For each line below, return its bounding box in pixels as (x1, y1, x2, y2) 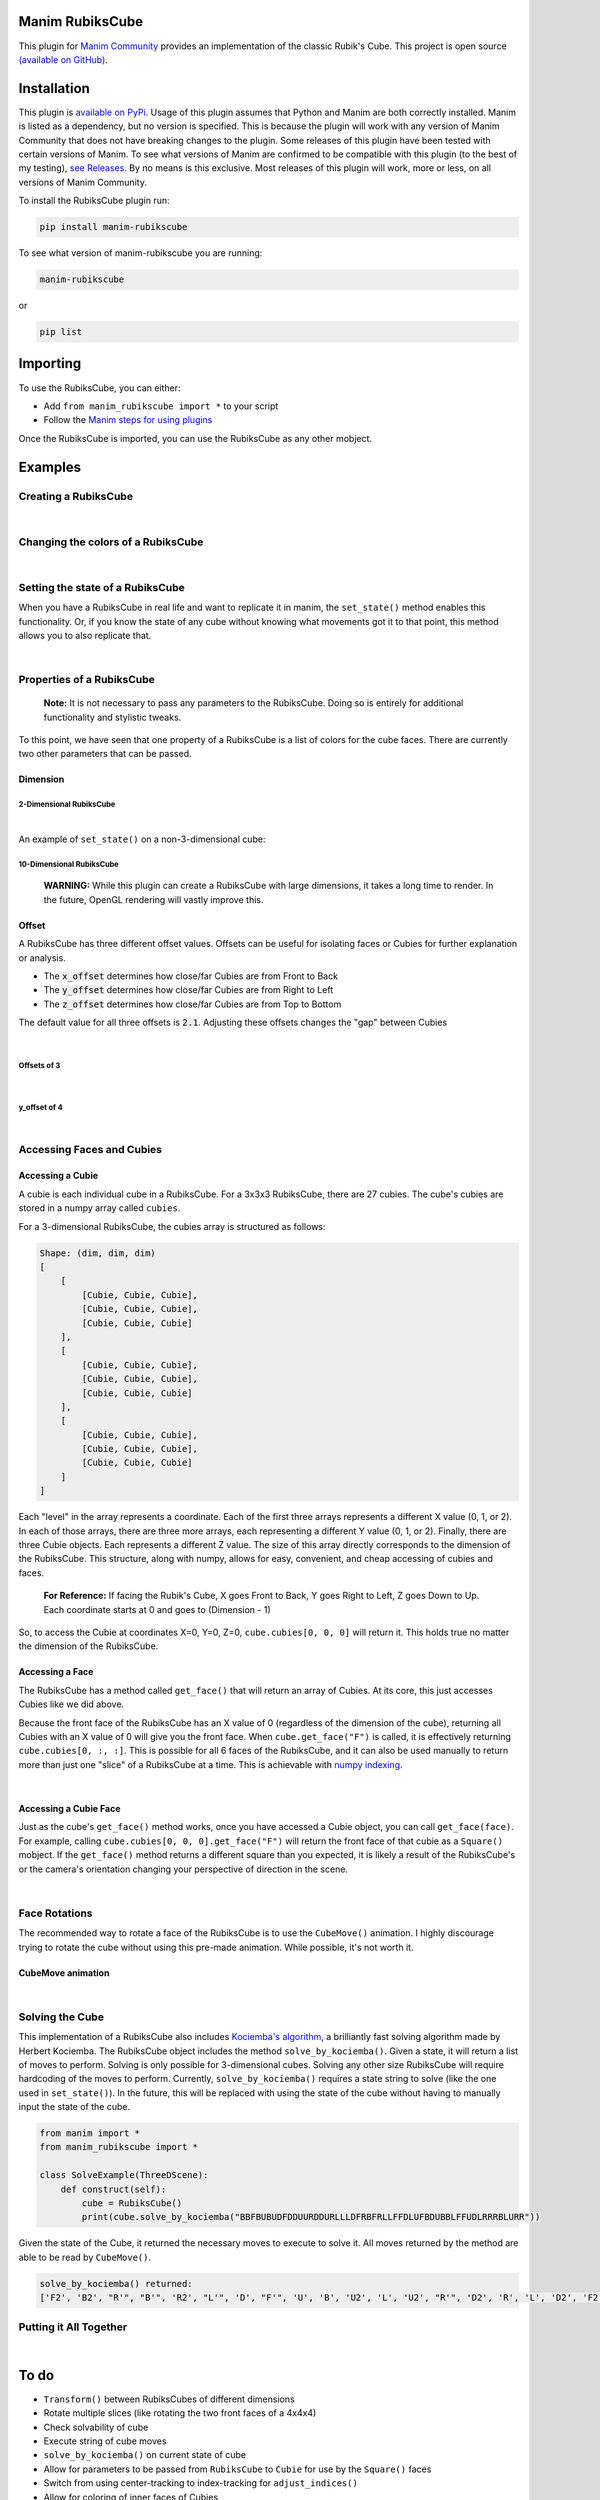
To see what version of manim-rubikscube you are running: (18, 247, 263, 259)
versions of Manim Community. (18, 176, 147, 188)
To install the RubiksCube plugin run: (18, 195, 170, 207)
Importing (18, 355, 82, 372)
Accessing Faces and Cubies (18, 1142, 163, 1156)
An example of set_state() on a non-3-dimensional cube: (18, 833, 266, 845)
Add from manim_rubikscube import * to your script (43, 400, 279, 412)
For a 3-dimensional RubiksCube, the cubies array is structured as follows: (18, 1220, 326, 1232)
